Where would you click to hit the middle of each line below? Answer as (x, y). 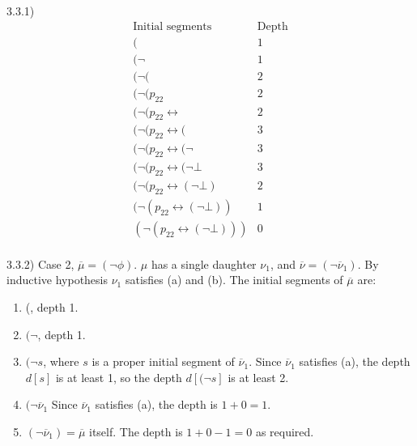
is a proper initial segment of (163, 361)
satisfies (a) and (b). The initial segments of (234, 280)
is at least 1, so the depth (119, 377)
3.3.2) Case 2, (40, 263)
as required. (285, 431)
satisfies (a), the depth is (156, 404)
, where (61, 361)
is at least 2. (258, 377)
